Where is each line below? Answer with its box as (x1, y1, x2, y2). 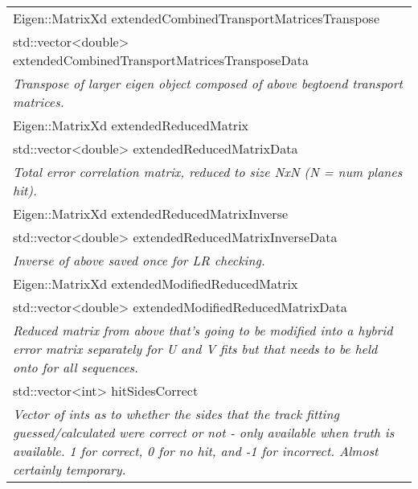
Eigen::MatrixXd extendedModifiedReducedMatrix (13, 274, 298, 293)
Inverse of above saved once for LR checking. (13, 251, 265, 269)
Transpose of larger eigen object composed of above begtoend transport (13, 74, 403, 92)
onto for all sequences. (13, 358, 139, 376)
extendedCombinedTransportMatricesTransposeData (13, 51, 309, 69)
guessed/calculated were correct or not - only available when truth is (13, 423, 395, 442)
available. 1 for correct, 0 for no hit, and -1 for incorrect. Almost (13, 442, 379, 460)
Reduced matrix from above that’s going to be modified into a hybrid (13, 321, 393, 339)
